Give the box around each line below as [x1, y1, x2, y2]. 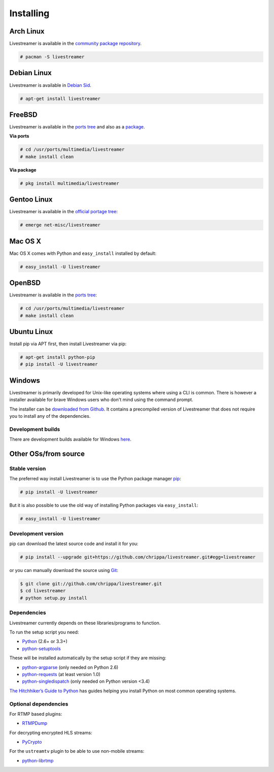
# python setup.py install [20, 595, 87, 601]
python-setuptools [22, 645, 61, 652]
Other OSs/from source [9, 450, 85, 458]
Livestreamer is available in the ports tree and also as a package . [9, 124, 145, 130]
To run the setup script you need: [9, 629, 79, 635]
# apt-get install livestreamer [20, 95, 101, 102]
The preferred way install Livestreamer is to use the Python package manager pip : [9, 476, 181, 482]
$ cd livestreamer [20, 588, 66, 594]
